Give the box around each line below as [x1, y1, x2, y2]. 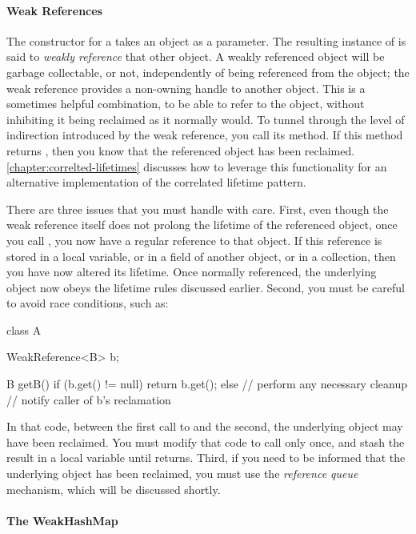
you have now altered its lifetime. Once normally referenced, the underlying [6, 263, 377, 280]
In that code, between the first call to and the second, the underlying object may [6, 418, 403, 435]
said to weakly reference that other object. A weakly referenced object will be [6, 48, 385, 65]
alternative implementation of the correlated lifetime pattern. [6, 174, 306, 191]
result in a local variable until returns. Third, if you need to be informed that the [6, 449, 406, 466]
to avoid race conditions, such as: [6, 295, 169, 311]
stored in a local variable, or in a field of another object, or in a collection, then [6, 247, 396, 264]
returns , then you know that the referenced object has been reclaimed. [6, 142, 355, 159]
